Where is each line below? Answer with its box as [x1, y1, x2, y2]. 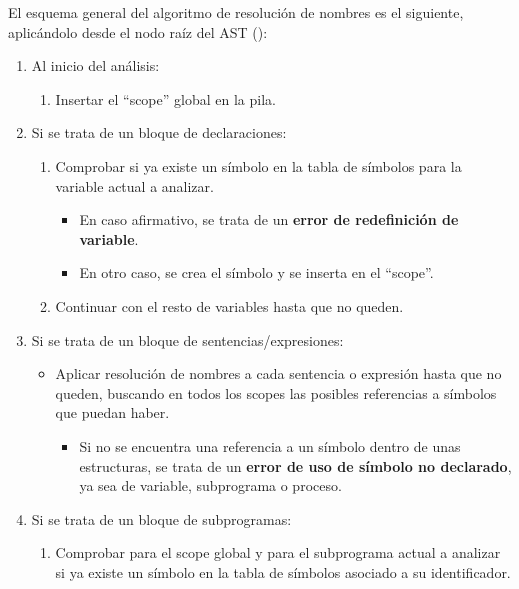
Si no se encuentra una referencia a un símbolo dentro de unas [79, 435, 461, 456]
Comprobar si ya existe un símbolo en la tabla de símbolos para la [55, 155, 462, 176]
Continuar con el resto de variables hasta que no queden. [55, 295, 404, 316]
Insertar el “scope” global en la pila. [55, 88, 276, 109]
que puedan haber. [55, 402, 170, 423]
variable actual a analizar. [55, 175, 214, 196]
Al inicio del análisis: [31, 55, 160, 76]
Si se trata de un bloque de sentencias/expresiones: [31, 329, 344, 350]
